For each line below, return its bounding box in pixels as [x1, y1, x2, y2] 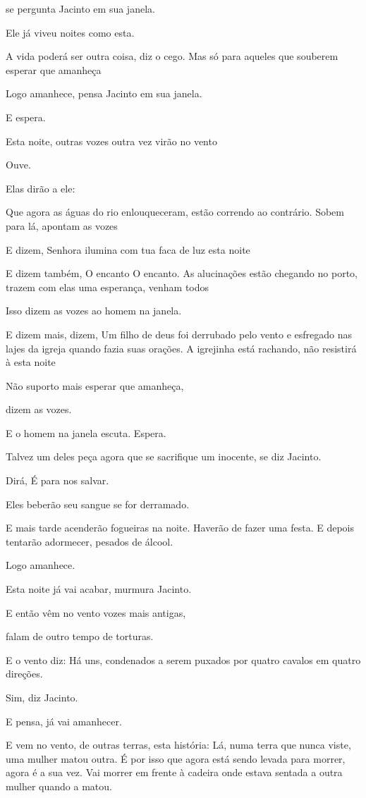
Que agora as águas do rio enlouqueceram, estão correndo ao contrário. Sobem [6, 204, 344, 219]
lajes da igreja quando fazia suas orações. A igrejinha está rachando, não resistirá [6, 340, 357, 355]
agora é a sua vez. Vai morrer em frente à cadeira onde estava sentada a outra [6, 765, 343, 780]
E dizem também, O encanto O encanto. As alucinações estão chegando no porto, [6, 266, 358, 281]
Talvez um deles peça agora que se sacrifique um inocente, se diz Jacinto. [6, 449, 322, 464]
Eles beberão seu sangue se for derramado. [6, 496, 190, 511]
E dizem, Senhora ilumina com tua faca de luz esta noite [6, 242, 250, 257]
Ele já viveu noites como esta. [6, 25, 135, 39]
